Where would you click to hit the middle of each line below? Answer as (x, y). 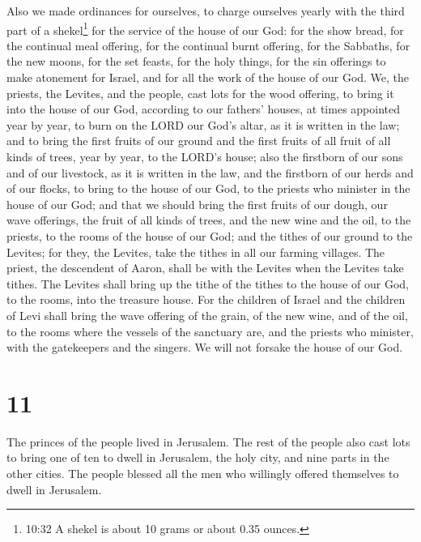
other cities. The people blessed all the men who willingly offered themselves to (203, 474)
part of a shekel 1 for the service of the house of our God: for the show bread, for (205, 28)
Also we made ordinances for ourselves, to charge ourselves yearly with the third (206, 11)
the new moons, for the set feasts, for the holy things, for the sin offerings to (196, 61)
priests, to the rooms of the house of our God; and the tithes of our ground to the (210, 235)
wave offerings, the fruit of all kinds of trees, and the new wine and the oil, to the (209, 220)
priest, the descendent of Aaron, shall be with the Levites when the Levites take (205, 268)
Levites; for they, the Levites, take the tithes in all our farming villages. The (196, 252)
